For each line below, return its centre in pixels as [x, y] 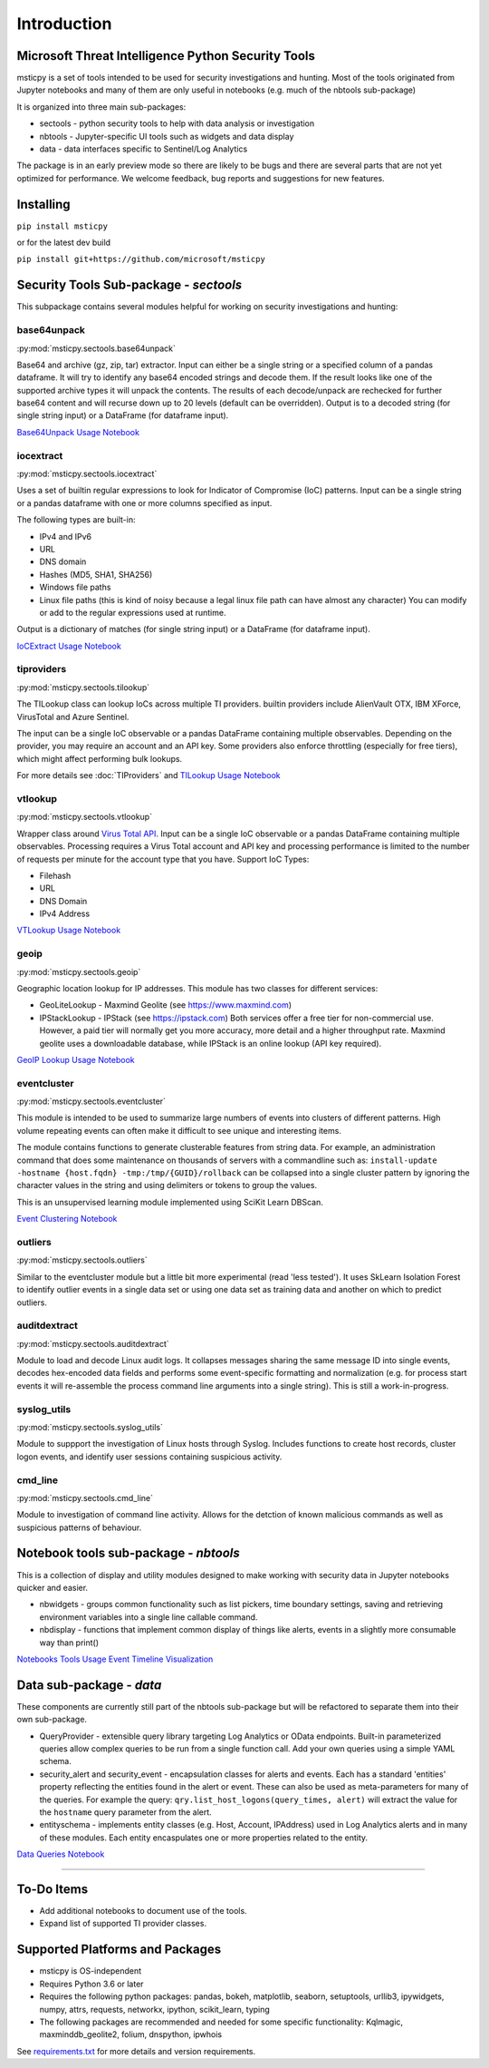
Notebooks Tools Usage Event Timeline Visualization [115, 1659]
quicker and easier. [53, 1587]
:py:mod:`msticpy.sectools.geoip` [79, 971]
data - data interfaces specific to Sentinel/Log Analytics [144, 149]
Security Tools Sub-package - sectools [129, 285]
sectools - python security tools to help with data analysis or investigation [177, 123]
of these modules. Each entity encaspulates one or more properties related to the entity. [204, 1838]
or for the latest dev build [64, 243]
